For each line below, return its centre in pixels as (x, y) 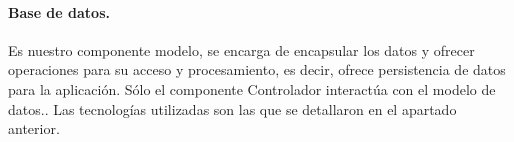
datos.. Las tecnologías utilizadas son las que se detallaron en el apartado (232, 108)
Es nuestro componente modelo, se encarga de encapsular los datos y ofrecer (241, 49)
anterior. (34, 128)
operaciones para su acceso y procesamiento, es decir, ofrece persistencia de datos (257, 69)
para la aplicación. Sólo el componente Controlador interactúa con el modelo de (252, 88)
